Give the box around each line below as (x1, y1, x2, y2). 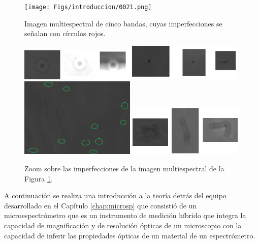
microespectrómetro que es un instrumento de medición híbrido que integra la (4, 210, 246, 221)
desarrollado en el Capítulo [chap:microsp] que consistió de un (4, 200, 197, 210)
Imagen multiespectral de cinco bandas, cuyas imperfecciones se (24, 18, 222, 28)
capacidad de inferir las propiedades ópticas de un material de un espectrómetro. (4, 230, 255, 240)
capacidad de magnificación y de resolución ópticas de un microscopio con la (4, 220, 242, 230)
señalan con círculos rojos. (24, 28, 106, 39)
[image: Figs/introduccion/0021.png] (24, 4, 152, 11)
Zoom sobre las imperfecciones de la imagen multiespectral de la (24, 163, 224, 173)
